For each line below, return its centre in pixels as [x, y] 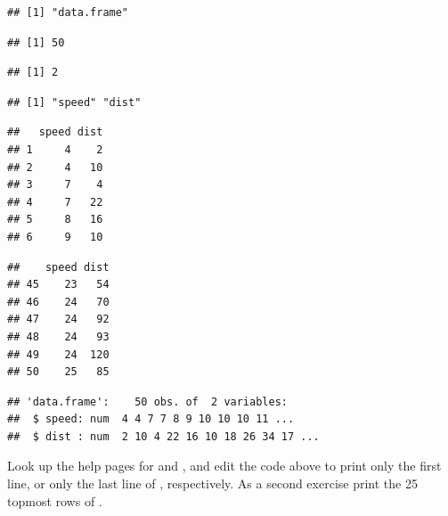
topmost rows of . [55, 500]
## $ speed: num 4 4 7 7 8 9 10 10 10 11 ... [151, 419]
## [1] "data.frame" [68, 12]
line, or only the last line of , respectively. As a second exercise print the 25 [212, 483]
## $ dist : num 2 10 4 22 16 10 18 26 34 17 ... [163, 436]
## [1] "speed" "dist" [74, 102]
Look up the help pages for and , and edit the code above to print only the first [224, 466]
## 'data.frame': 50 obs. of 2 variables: [147, 401]
